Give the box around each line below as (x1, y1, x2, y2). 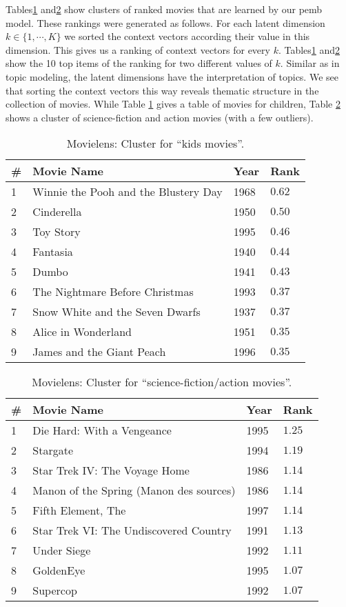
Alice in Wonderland (32, 324, 132, 340)
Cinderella (32, 203, 82, 220)
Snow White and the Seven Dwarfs (32, 303, 201, 320)
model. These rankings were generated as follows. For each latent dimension (6, 15, 325, 30)
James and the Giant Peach (32, 344, 166, 360)
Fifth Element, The (32, 502, 126, 519)
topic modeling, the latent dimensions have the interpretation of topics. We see (6, 69, 338, 83)
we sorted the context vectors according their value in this (64, 29, 310, 43)
